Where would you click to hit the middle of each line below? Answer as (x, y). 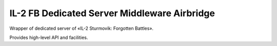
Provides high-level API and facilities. (49, 37)
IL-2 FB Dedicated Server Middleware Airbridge (112, 13)
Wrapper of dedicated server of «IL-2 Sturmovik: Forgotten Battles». (82, 28)
